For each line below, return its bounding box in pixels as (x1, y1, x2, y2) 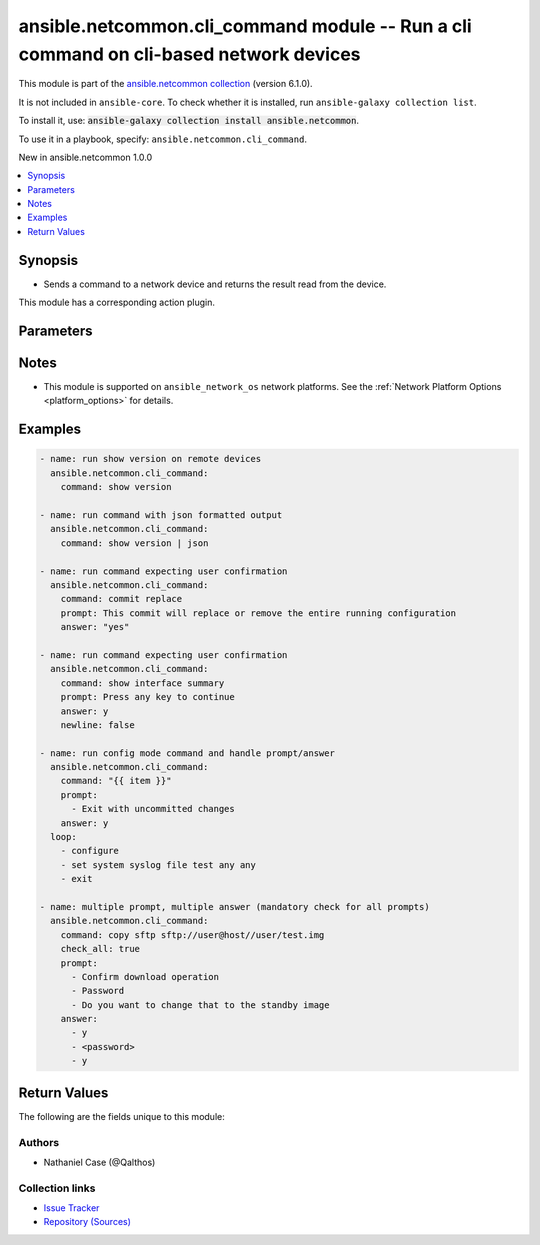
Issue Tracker (43, 1202, 100, 1214)
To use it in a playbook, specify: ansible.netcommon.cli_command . (18, 133, 307, 145)
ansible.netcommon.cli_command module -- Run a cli (18, 15, 472, 37)
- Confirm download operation (71, 971, 220, 982)
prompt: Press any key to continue (60, 691, 235, 703)
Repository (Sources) (43, 1216, 132, 1228)
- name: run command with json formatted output (39, 510, 283, 521)
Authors (18, 1135, 60, 1149)
